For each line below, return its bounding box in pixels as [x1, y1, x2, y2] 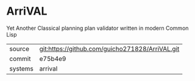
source [9, 44, 29, 53]
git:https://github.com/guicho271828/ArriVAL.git [39, 44, 180, 53]
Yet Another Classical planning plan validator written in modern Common [6, 24, 189, 32]
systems [9, 64, 34, 72]
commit [9, 54, 31, 63]
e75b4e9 [39, 54, 66, 63]
